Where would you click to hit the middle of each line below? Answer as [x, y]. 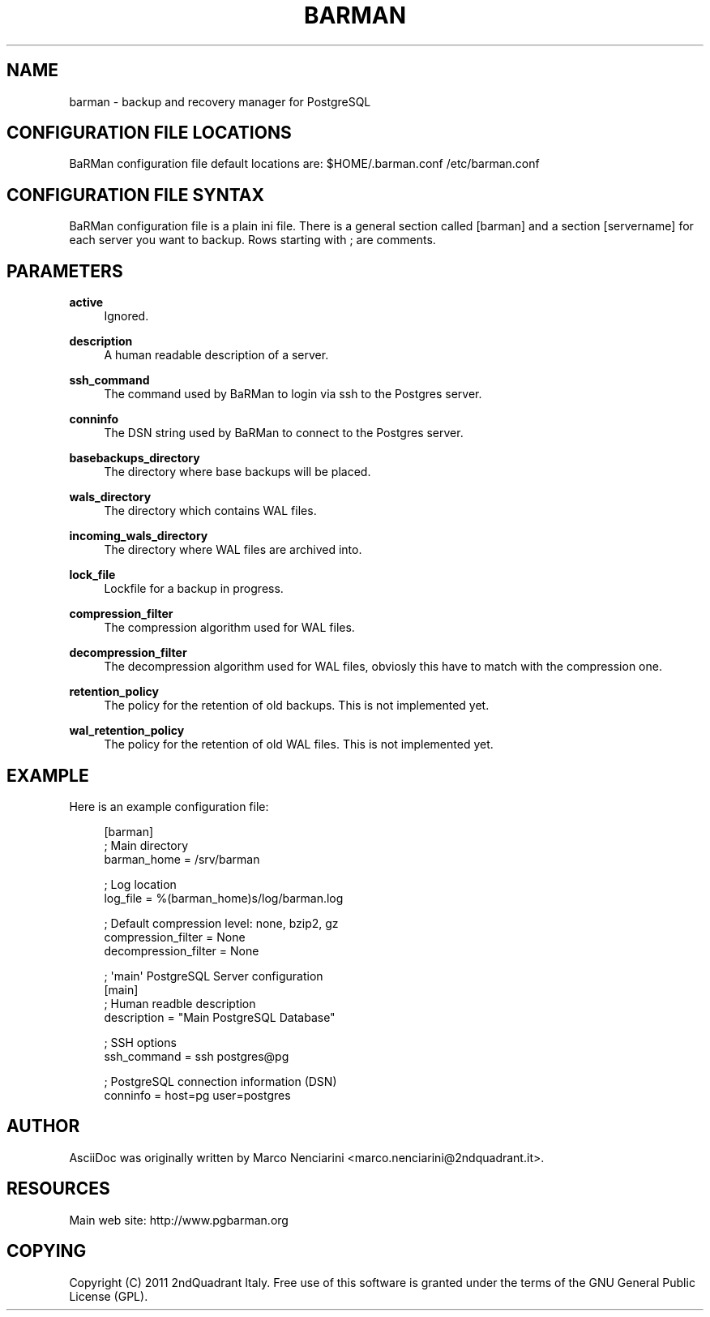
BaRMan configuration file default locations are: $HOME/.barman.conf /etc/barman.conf [304, 164]
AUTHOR [43, 1126]
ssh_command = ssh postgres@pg [197, 1056]
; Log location [140, 884]
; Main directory [146, 845]
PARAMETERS [65, 271]
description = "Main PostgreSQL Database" [220, 1017]
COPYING [47, 1251]
